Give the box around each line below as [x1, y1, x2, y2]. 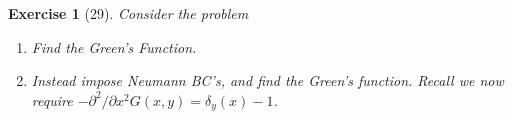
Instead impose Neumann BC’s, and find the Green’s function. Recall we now [31, 70, 504, 91]
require [31, 89, 73, 110]
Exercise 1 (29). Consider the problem [8, 3, 249, 23]
